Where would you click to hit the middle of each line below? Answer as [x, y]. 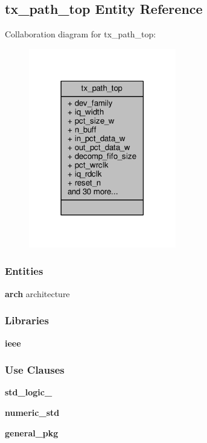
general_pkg [32, 432]
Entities [24, 271]
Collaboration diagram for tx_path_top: [81, 34]
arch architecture [37, 293]
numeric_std [32, 412]
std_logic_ [29, 392]
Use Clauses [35, 370]
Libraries [27, 320]
